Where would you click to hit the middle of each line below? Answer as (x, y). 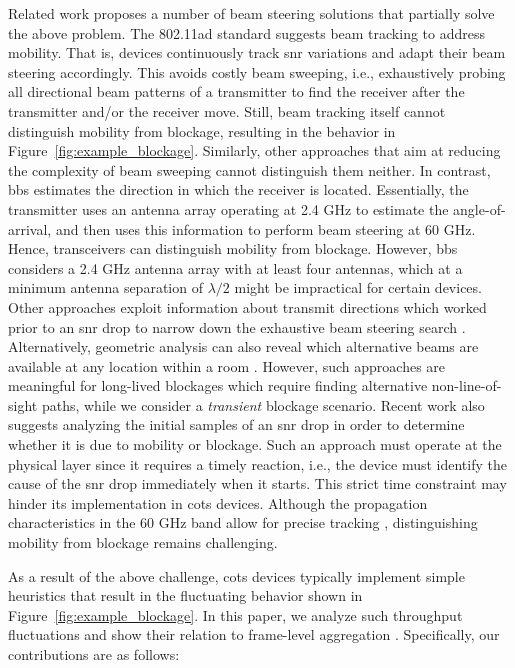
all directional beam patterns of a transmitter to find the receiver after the (236, 91)
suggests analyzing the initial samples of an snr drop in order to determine (236, 424)
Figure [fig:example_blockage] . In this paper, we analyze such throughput (235, 614)
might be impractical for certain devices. (358, 287)
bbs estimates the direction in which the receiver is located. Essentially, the (238, 189)
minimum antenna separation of (105, 287)
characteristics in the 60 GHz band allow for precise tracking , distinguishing (243, 522)
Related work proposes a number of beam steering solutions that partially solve (251, 13)
